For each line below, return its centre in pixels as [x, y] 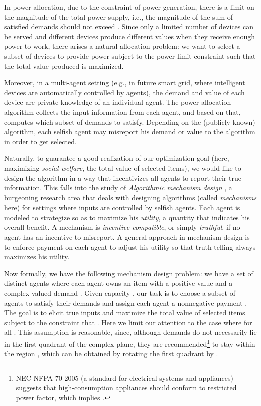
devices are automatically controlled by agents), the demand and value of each [124, 92]
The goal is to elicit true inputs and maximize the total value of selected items [125, 313]
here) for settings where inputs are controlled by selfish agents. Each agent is [122, 207]
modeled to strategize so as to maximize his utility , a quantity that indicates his [127, 217]
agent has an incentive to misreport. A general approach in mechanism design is [127, 237]
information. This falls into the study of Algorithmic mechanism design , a [118, 188]
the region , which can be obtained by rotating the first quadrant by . [111, 354]
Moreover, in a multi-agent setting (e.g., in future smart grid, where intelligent [125, 82]
